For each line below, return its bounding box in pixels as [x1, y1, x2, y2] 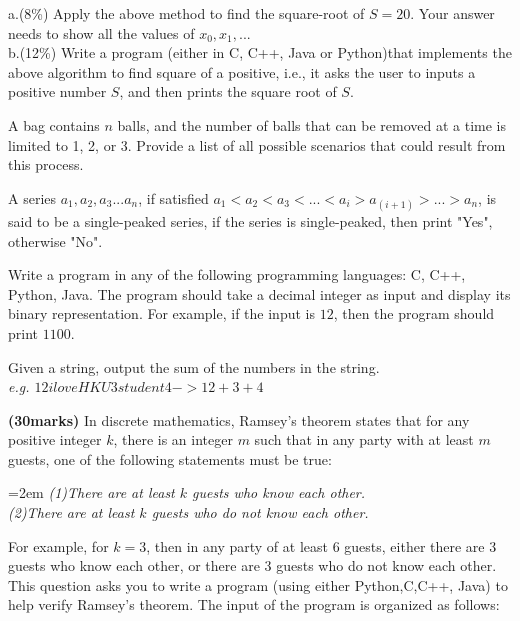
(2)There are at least [8, 502, 135, 523]
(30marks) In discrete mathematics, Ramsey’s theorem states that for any [8, 409, 470, 430]
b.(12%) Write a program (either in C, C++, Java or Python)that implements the [8, 42, 512, 63]
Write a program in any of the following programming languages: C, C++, [8, 264, 466, 285]
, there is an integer [113, 429, 233, 450]
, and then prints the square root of [119, 81, 337, 102]
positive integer [8, 429, 102, 450]
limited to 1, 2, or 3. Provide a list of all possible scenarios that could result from [8, 134, 506, 155]
